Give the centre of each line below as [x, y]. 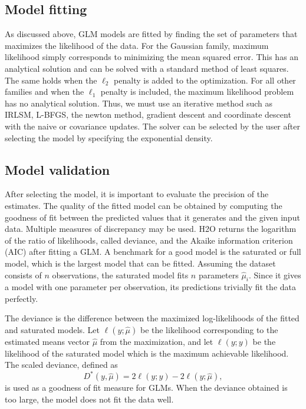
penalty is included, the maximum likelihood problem [197, 92]
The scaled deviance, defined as [61, 365]
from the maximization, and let [157, 342]
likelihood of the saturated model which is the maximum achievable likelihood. [147, 353]
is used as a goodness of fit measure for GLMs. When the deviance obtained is [146, 388]
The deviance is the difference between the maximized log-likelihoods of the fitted [152, 318]
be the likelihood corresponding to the [209, 330]
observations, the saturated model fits [120, 275]
